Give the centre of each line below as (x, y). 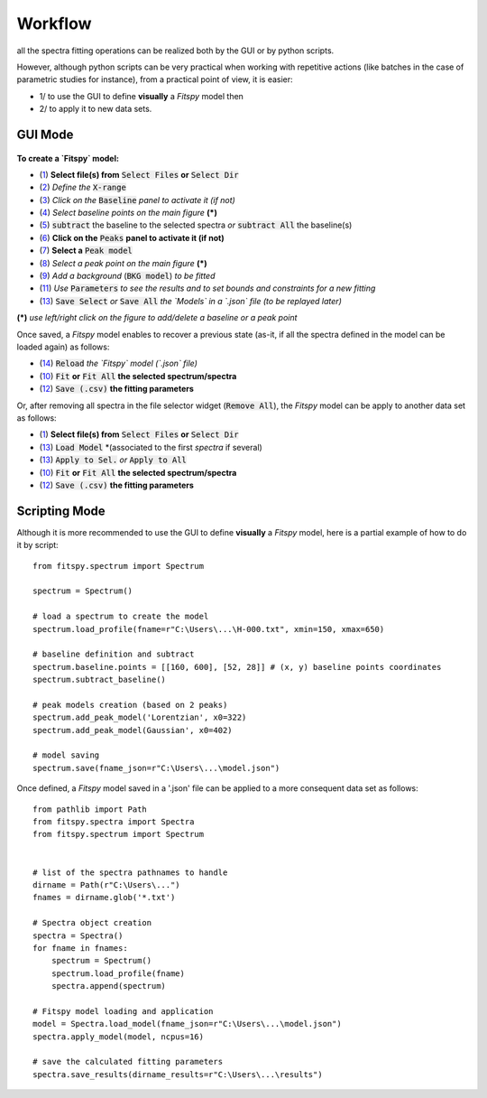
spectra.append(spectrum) (109, 986)
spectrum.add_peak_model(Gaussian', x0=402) (133, 730)
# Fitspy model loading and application (123, 1011)
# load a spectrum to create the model (121, 617)
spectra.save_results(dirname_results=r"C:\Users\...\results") (178, 1074)
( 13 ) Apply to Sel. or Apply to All (113, 460)
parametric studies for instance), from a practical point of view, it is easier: (155, 79)
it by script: (37, 545)
